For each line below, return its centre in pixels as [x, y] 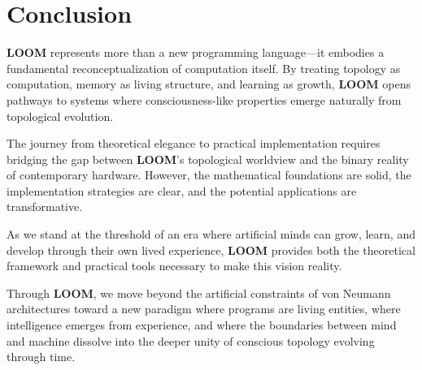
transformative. [45, 207]
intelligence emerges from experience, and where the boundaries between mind [202, 325]
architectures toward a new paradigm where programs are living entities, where [204, 309]
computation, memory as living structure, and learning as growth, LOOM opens [209, 84]
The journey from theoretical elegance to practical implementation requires [194, 143]
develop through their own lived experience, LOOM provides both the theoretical [211, 250]
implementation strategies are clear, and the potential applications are [182, 190]
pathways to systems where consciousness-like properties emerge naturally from [204, 99]
